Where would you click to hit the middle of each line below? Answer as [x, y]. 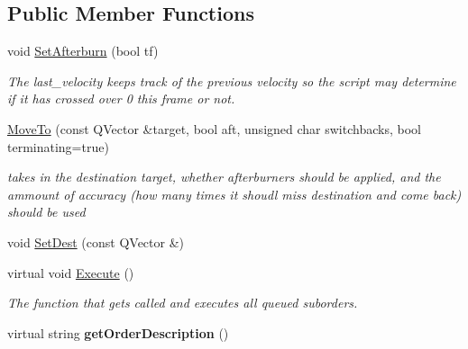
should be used [46, 212]
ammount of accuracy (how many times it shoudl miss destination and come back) [234, 194]
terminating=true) [58, 146]
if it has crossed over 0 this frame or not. [121, 98]
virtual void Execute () [71, 272]
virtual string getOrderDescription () [118, 332]
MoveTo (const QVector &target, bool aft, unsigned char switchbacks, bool [214, 128]
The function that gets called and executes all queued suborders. [183, 303]
